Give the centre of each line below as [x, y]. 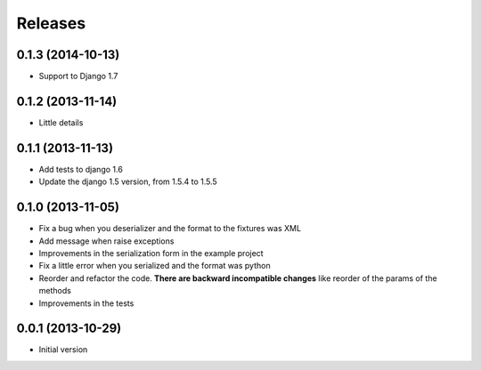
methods [55, 291]
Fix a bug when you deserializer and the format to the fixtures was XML [170, 229]
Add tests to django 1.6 [81, 169]
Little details [61, 122]
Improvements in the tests [86, 303]
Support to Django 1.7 [78, 76]
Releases [51, 23]
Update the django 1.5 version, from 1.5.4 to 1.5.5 [128, 181]
